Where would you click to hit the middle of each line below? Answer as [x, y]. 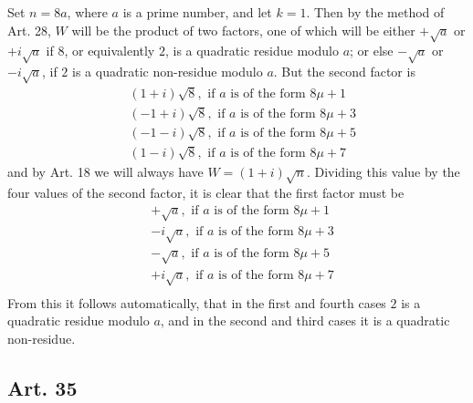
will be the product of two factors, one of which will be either [243, 30]
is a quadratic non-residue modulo [168, 72]
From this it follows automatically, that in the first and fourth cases [197, 302]
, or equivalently [110, 51]
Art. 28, [29, 30]
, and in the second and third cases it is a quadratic [305, 320]
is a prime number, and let [197, 12]
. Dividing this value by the [383, 172]
